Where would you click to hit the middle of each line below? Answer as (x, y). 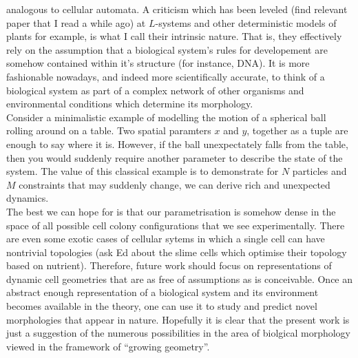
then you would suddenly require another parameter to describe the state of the (175, 157)
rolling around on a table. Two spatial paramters (109, 130)
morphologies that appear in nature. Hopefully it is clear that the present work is (178, 319)
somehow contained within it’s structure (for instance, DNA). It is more (158, 63)
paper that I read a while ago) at (76, 22)
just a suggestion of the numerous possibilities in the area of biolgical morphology (179, 333)
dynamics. (28, 198)
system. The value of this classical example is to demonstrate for (143, 171)
